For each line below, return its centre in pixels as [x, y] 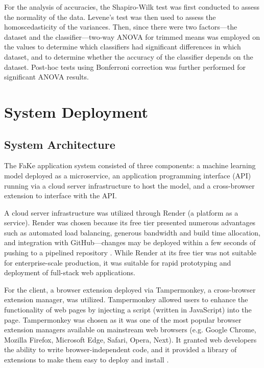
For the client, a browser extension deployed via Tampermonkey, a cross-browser [130, 289]
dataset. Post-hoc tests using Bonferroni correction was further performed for [125, 67]
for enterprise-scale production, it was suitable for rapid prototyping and [118, 262]
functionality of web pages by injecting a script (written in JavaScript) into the [128, 310]
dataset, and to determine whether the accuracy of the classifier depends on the [129, 56]
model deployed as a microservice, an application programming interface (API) [128, 175]
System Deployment [76, 111]
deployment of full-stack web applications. [70, 272]
